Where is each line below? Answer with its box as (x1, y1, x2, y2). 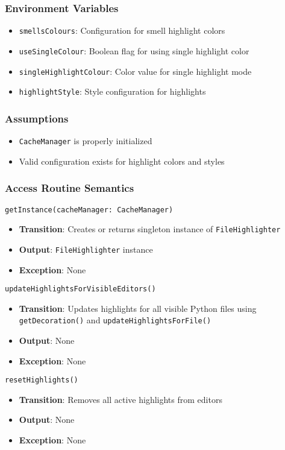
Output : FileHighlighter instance (19, 242, 153, 255)
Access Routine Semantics (5, 180, 134, 195)
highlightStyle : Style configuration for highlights (19, 85, 206, 98)
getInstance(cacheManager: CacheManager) (5, 205, 174, 214)
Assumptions (5, 110, 69, 125)
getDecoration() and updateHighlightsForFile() (19, 314, 211, 326)
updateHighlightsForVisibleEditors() (5, 285, 156, 294)
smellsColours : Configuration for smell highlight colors (19, 24, 225, 37)
